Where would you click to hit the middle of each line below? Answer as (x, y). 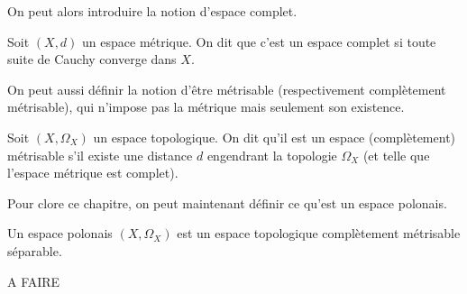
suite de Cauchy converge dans (92, 59)
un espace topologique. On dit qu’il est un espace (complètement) (275, 137)
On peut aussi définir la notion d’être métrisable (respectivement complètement (227, 89)
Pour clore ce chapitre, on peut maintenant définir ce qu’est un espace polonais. (227, 202)
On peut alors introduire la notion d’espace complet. (152, 11)
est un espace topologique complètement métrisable (319, 233)
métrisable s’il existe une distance (100, 155)
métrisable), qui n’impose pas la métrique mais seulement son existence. (206, 107)
